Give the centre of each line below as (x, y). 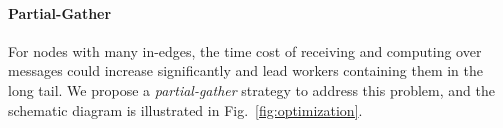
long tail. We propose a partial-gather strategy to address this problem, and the (251, 89)
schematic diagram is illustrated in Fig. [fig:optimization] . (185, 109)
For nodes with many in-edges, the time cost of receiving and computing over (245, 50)
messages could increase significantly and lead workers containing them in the (245, 70)
